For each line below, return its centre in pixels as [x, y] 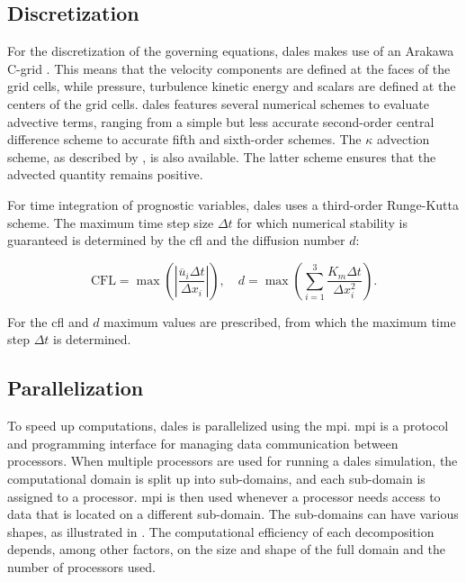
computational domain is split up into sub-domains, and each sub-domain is [216, 478]
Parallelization [76, 388]
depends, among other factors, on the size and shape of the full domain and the [226, 549]
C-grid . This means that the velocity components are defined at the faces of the [229, 68]
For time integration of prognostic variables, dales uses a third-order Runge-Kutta [233, 204]
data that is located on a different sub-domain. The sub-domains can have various [233, 514]
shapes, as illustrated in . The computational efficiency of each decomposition [221, 531]
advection [403, 139]
